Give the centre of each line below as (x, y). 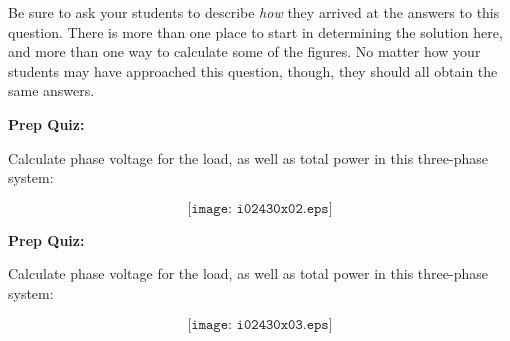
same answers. (51, 90)
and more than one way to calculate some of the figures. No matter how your (244, 51)
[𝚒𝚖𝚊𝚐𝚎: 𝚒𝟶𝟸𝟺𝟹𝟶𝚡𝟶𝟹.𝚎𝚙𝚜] (260, 324)
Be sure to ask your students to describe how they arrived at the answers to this (254, 12)
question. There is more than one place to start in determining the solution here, (255, 31)
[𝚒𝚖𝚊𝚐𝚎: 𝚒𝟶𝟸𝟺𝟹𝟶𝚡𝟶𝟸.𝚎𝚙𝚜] (260, 208)
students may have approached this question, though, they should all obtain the (253, 70)
